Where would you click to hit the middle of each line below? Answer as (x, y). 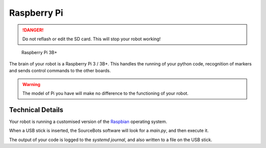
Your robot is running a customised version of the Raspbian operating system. (88, 121)
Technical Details (36, 110)
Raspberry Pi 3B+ (39, 53)
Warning (31, 84)
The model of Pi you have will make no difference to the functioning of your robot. (105, 93)
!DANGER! (33, 30)
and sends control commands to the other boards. (60, 71)
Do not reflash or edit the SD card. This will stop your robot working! (92, 39)
